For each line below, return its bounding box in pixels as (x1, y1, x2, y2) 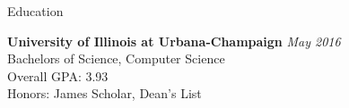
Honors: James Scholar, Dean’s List (7, 84, 202, 103)
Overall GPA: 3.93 (7, 66, 109, 85)
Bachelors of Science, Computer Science (7, 49, 225, 68)
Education (7, 2, 64, 20)
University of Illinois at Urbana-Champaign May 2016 (7, 31, 341, 50)
